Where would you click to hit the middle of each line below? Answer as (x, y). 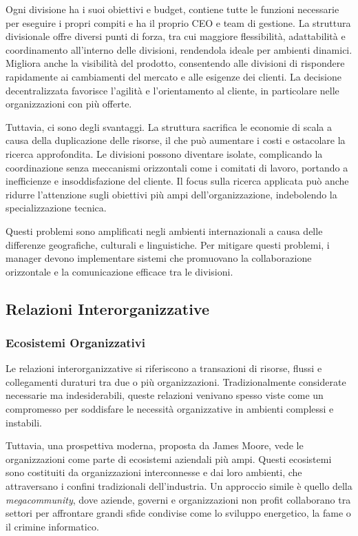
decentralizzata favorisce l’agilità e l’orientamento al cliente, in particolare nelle (172, 90)
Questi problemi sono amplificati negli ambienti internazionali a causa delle (164, 230)
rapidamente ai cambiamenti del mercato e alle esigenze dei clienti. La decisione (174, 76)
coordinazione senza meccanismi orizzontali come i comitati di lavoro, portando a (177, 167)
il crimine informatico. (52, 526)
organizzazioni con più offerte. (69, 104)
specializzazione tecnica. (56, 208)
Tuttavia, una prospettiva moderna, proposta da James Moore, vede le (155, 445)
